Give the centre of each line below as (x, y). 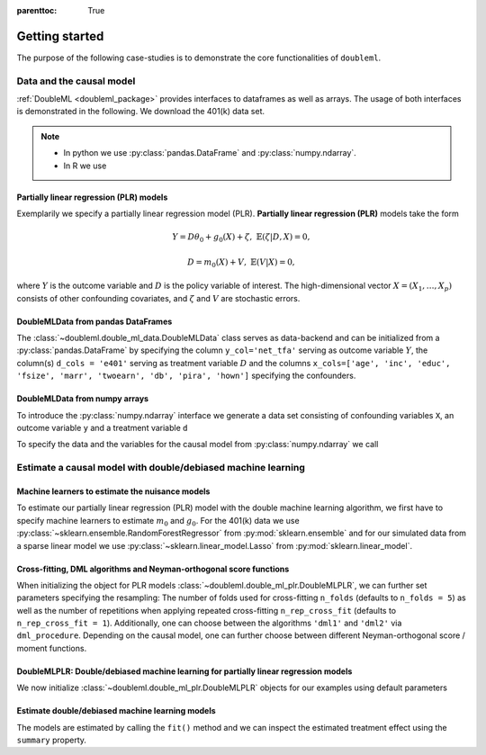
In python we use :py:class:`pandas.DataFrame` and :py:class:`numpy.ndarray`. (210, 153)
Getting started (60, 36)
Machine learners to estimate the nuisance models (113, 491)
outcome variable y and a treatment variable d (102, 428)
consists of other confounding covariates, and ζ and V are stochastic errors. (158, 298)
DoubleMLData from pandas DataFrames (94, 321)
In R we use (85, 166)
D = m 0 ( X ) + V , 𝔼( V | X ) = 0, (242, 263)
